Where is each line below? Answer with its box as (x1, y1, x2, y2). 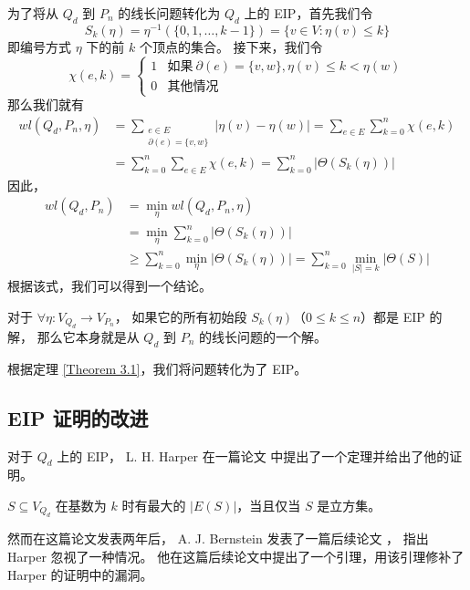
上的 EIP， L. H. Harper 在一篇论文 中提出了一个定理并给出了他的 (57, 446, 450, 465)
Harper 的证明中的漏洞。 (7, 564, 153, 584)
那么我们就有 (7, 95, 84, 114)
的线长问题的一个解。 (198, 327, 327, 347)
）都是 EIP (360, 306, 425, 326)
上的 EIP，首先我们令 (244, 4, 373, 22)
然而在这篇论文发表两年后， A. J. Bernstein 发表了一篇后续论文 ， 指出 (7, 529, 429, 548)
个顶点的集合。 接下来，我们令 (139, 36, 323, 56)
